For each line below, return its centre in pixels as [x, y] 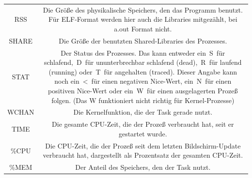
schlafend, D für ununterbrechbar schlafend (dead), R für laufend [143, 62]
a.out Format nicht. [143, 28]
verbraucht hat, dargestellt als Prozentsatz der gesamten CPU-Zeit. [143, 155]
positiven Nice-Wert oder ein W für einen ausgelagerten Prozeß [143, 90]
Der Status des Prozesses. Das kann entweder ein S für [143, 52]
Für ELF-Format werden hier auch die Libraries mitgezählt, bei [143, 19]
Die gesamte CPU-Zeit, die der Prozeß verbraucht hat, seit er [143, 124]
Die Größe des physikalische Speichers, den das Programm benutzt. [143, 9]
